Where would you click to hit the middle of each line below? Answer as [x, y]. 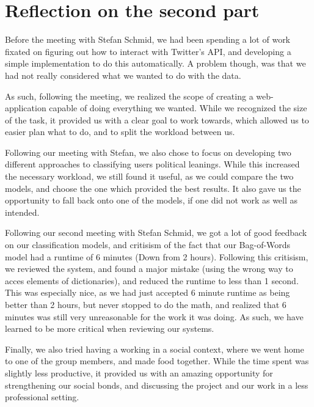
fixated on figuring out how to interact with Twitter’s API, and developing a [148, 51]
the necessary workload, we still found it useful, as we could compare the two [149, 176]
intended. [22, 212]
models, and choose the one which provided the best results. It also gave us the [153, 188]
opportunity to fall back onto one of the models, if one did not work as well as [152, 200]
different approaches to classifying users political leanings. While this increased [152, 164]
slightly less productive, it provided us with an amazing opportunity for [139, 372]
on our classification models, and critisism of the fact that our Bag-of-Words [148, 245]
